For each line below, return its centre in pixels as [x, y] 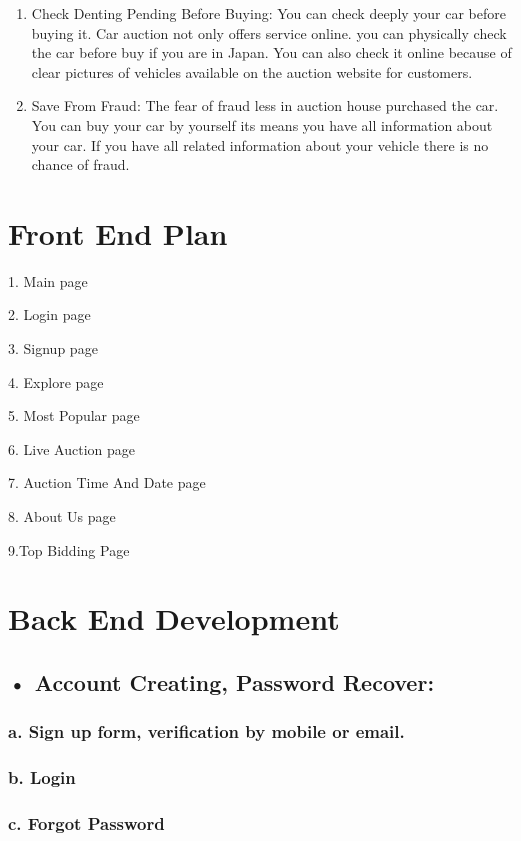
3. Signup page [53, 348]
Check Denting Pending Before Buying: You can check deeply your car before [269, 13]
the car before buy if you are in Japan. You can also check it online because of [271, 52]
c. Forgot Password [86, 822]
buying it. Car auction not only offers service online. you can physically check [269, 32]
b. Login [42, 777]
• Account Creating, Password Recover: [221, 681]
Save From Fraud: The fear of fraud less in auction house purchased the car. [265, 105]
